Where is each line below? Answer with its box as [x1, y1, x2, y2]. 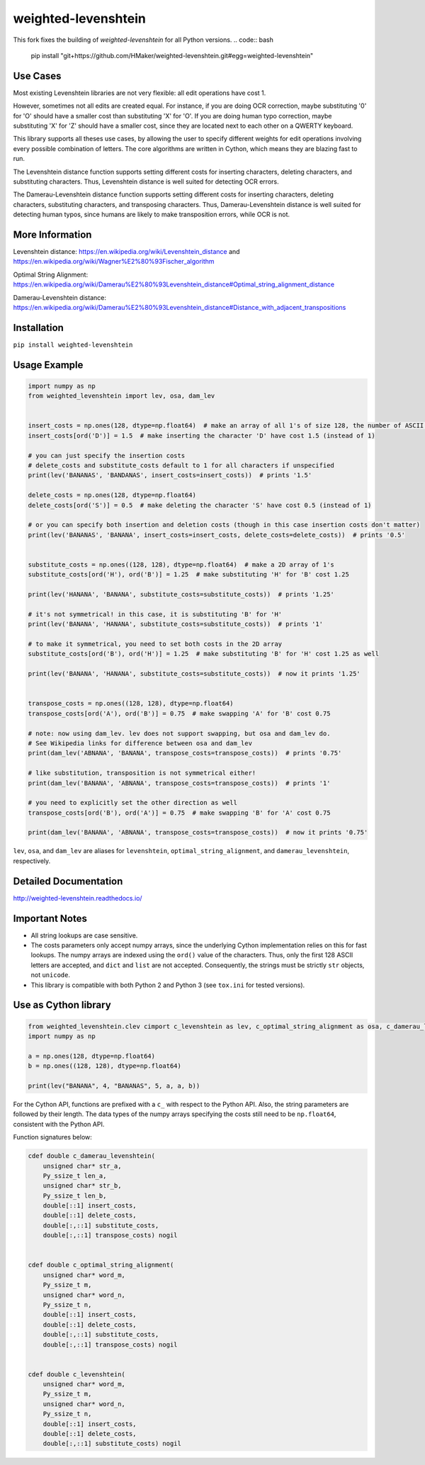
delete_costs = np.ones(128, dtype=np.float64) [28, 491, 196, 499]
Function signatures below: [13, 1133, 92, 1142]
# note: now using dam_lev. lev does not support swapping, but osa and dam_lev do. [28, 729, 331, 737]
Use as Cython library [13, 999, 111, 1011]
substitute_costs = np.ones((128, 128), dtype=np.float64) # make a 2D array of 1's [28, 560, 334, 569]
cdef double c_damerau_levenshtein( [28, 1152, 156, 1160]
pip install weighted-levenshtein [13, 340, 133, 349]
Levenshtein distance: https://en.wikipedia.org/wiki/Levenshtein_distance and [13, 247, 240, 256]
